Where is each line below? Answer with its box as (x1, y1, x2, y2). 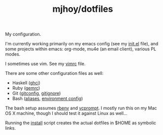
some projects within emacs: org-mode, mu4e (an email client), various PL (5, 46, 157, 52)
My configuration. (5, 31, 41, 37)
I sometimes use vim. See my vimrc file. (5, 61, 86, 67)
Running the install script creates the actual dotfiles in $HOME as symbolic (5, 120, 157, 126)
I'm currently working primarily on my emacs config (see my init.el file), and (5, 41, 159, 47)
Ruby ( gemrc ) (12, 85, 40, 91)
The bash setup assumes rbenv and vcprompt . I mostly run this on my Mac (5, 105, 157, 111)
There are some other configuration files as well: (5, 70, 104, 76)
